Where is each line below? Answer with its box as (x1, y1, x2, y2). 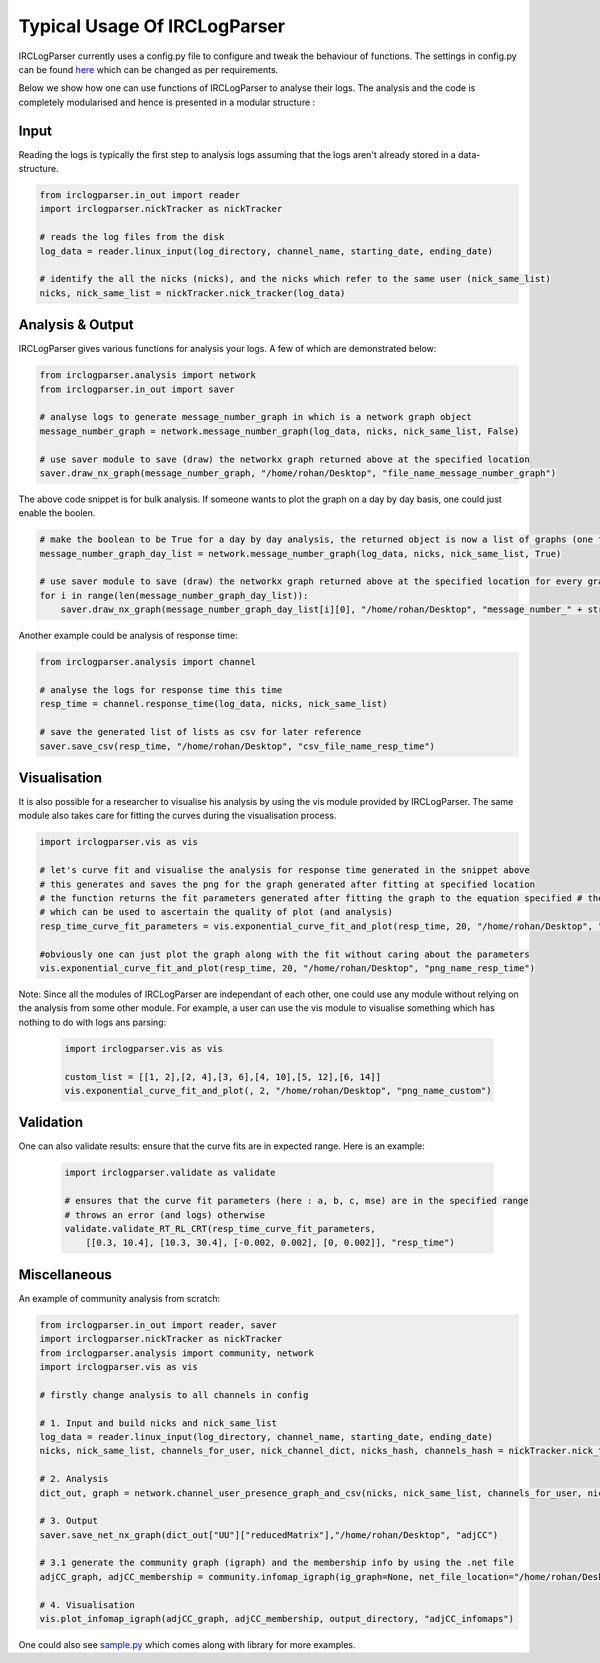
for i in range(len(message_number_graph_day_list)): (39, 590, 309, 601)
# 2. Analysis (39, 1473, 109, 1485)
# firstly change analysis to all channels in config (39, 1389, 309, 1400)
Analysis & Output (18, 316, 134, 334)
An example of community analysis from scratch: (18, 1292, 221, 1304)
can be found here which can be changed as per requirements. (18, 63, 279, 75)
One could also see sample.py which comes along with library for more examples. (18, 1639, 356, 1650)
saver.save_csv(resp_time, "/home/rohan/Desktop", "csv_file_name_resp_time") (39, 740, 435, 752)
